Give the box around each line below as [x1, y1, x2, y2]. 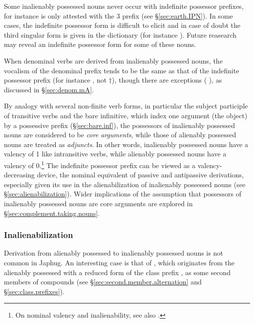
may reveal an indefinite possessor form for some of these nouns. [4, 39, 196, 49]
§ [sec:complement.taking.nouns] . [4, 208, 100, 218]
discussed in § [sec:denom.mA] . [4, 84, 94, 94]
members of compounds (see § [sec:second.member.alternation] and [4, 277, 202, 287]
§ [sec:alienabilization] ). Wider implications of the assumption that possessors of [4, 189, 241, 199]
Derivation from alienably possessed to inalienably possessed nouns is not [4, 248, 223, 258]
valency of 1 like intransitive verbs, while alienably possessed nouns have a [4, 149, 227, 159]
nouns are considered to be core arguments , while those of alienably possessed [4, 129, 236, 140]
